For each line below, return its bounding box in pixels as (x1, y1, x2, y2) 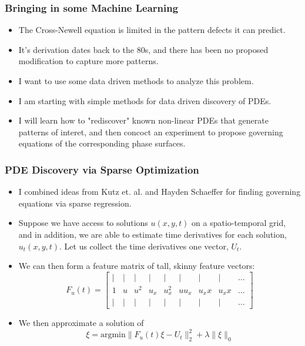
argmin (100, 331, 126, 340)
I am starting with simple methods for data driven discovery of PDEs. (18, 94, 272, 107)
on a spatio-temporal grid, (192, 217, 286, 229)
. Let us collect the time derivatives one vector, (59, 239, 229, 252)
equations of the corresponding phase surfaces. (18, 137, 186, 149)
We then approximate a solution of (18, 317, 144, 329)
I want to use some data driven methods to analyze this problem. (18, 75, 254, 86)
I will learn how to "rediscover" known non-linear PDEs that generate (18, 114, 269, 127)
